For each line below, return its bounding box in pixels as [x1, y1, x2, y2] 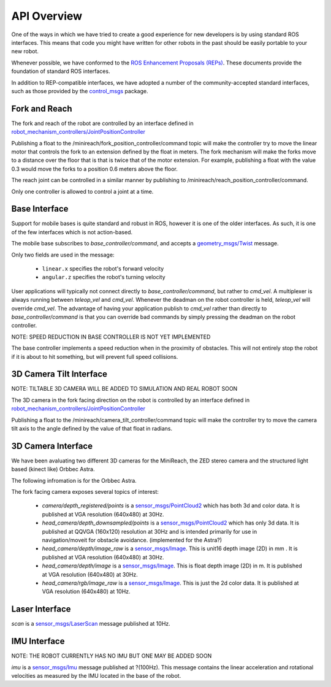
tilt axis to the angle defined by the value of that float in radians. [11, 424, 173, 432]
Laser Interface [11, 604, 71, 615]
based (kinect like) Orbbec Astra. [11, 466, 95, 473]
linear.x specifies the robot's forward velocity [42, 265, 164, 272]
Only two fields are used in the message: [11, 251, 115, 258]
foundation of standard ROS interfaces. [11, 67, 110, 75]
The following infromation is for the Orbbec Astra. [11, 477, 137, 484]
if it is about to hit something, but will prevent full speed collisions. [11, 353, 178, 360]
